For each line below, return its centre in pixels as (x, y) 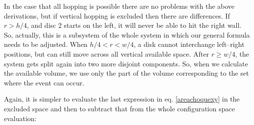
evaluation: (20, 118)
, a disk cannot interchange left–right (189, 44)
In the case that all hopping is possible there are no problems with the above (119, 6)
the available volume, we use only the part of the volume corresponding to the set (127, 73)
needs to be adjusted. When (46, 44)
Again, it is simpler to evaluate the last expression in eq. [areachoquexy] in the (122, 99)
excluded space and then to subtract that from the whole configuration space (119, 108)
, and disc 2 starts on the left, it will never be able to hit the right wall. (134, 25)
